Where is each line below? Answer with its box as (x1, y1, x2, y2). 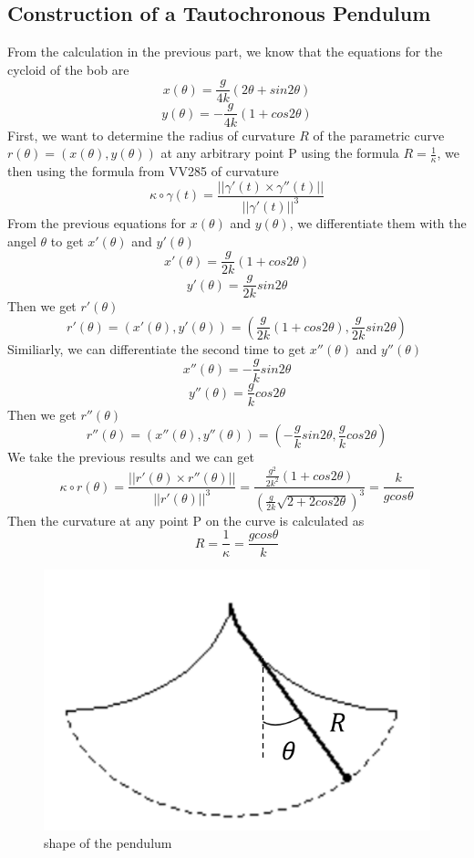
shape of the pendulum (44, 833, 172, 853)
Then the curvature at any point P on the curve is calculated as (7, 510, 365, 529)
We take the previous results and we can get (7, 447, 254, 466)
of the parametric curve (313, 125, 445, 144)
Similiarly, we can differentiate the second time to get (7, 339, 306, 358)
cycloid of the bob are (7, 59, 129, 78)
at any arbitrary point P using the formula (160, 143, 399, 162)
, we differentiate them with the (289, 213, 467, 232)
